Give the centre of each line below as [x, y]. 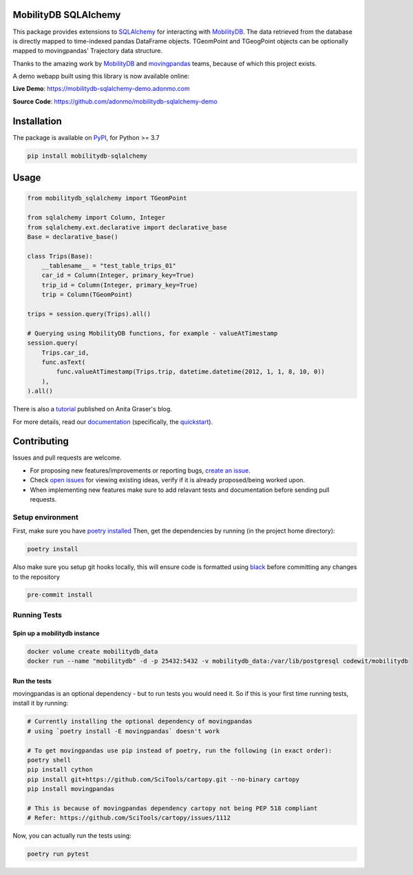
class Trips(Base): [60, 256]
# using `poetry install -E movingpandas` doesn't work [124, 731]
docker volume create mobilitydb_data [93, 651]
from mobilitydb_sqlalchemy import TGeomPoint [107, 198]
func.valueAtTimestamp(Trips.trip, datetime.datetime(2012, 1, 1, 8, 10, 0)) [190, 372]
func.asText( [64, 362]
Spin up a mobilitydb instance [56, 633]
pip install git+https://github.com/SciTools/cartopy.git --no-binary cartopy [163, 779]
